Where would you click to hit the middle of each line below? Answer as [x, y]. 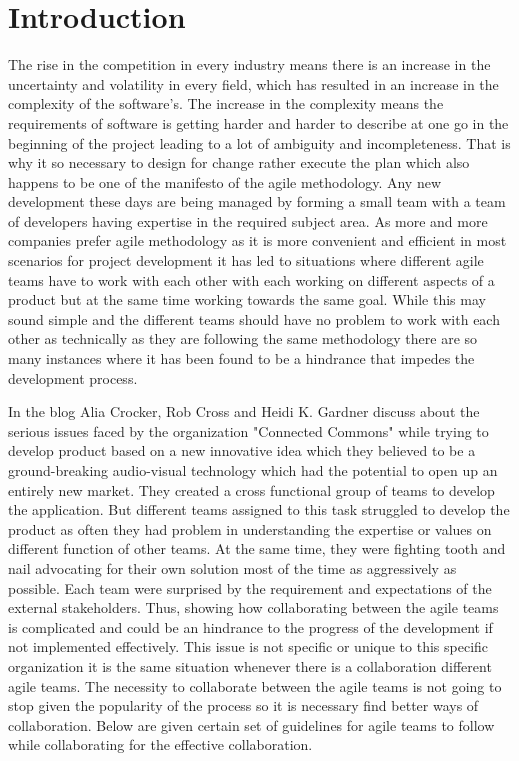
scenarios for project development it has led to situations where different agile [246, 260]
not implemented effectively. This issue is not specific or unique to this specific [248, 646]
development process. [73, 377]
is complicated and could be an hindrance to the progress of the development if [250, 626]
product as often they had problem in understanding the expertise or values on [250, 528]
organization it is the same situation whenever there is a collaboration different [250, 665]
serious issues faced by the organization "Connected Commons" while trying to [248, 430]
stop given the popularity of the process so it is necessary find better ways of [243, 705]
